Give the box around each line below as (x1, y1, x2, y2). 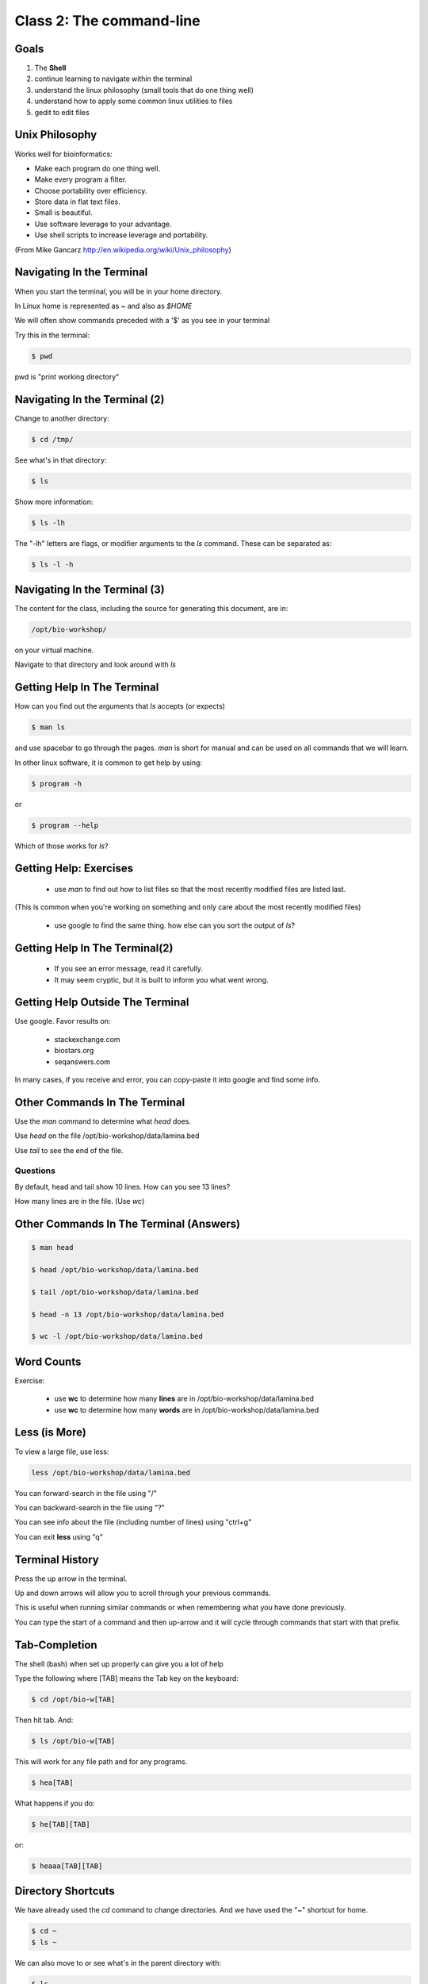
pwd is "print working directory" (14, 371, 120, 381)
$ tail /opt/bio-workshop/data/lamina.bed (31, 1287, 199, 1297)
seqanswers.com (54, 1056, 111, 1067)
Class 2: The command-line (14, 12, 201, 29)
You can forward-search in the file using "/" (14, 1488, 158, 1498)
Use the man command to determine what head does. (14, 1116, 192, 1126)
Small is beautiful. (34, 208, 93, 217)
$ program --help (31, 821, 99, 829)
